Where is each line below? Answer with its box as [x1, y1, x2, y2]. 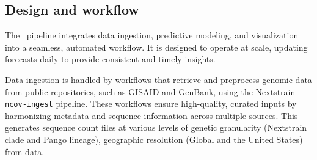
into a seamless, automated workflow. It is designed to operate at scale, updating [5, 40, 308, 53]
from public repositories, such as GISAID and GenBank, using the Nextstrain [5, 85, 296, 98]
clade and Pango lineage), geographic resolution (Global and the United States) [5, 133, 303, 146]
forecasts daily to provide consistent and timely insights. [5, 53, 216, 65]
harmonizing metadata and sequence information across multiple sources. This [5, 109, 298, 122]
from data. [5, 145, 45, 158]
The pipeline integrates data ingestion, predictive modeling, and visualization [5, 29, 299, 42]
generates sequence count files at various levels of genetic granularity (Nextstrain [5, 121, 307, 134]
